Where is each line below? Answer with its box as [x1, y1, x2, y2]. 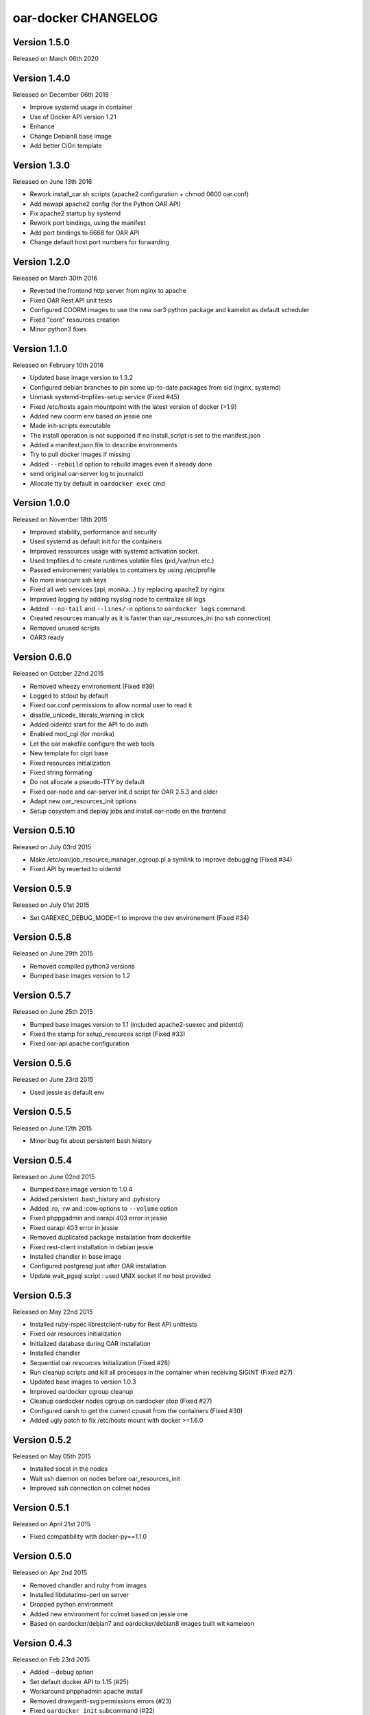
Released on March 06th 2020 [12, 55, 99, 63]
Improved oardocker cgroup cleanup [29, 1387, 134, 1395]
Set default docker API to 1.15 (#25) [29, 1677, 129, 1686]
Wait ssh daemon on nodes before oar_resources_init [29, 1474, 181, 1482]
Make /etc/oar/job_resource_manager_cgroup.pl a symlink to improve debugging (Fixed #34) [29, 855, 293, 864]
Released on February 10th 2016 [12, 361, 104, 369]
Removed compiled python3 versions [29, 962, 135, 970]
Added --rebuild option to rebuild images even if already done [29, 460, 212, 468]
